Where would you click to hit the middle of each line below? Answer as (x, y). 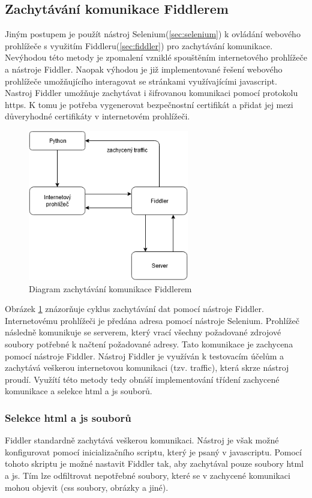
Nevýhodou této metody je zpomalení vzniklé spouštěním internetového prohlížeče (156, 57)
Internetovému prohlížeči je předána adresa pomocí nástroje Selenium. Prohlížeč (152, 320)
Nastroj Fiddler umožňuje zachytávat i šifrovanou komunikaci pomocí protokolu (151, 93)
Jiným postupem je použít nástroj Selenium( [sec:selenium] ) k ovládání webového (153, 34)
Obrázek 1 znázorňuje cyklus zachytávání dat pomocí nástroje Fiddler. (134, 309)
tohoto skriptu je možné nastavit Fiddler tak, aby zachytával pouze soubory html (154, 463)
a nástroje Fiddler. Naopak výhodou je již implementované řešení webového (144, 69)
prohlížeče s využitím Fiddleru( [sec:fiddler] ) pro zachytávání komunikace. (139, 45)
